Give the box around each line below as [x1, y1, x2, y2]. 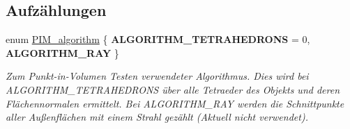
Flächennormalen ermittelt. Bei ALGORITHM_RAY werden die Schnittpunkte [6, 96, 344, 110]
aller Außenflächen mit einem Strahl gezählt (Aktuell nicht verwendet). [6, 110, 308, 124]
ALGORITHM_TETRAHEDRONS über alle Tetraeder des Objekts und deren [6, 82, 340, 96]
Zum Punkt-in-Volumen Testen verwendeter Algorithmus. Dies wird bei [6, 69, 309, 83]
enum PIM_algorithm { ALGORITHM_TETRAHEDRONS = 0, [6, 32, 310, 46]
